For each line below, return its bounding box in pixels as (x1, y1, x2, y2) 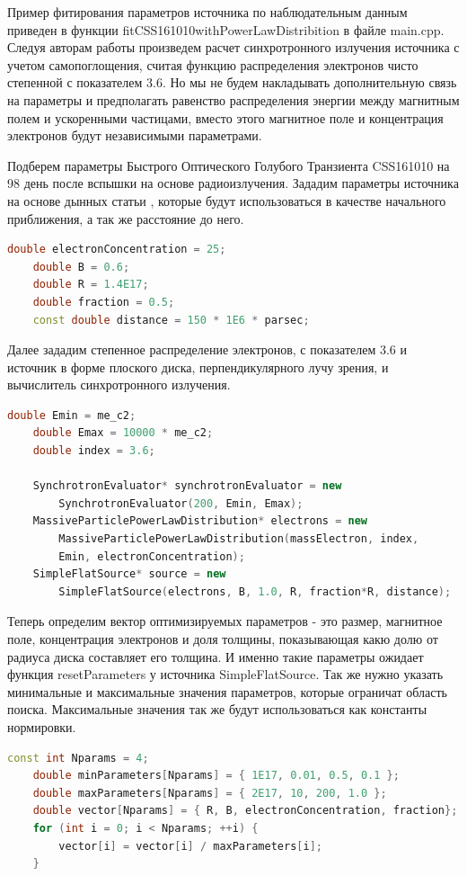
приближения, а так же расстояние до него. (7, 209, 244, 228)
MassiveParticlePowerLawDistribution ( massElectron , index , (58, 532, 419, 546)
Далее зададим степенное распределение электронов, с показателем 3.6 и (7, 340, 407, 359)
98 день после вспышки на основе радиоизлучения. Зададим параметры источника (7, 174, 459, 192)
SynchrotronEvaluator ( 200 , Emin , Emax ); (58, 496, 304, 510)
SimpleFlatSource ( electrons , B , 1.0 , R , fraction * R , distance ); (58, 585, 452, 598)
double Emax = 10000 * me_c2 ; (32, 426, 214, 440)
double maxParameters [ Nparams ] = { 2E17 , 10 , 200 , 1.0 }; (32, 786, 387, 800)
